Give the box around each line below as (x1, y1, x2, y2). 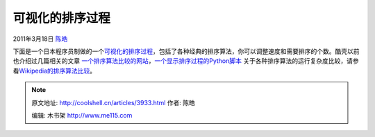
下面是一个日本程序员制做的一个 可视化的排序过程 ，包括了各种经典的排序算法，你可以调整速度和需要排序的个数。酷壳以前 (12, 47, 360, 55)
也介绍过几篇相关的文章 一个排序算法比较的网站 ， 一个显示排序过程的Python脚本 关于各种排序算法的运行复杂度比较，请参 (12, 57, 359, 65)
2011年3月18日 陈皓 (12, 35, 68, 43)
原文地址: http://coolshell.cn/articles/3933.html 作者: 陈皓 (31, 98, 196, 107)
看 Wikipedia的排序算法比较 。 (12, 66, 97, 75)
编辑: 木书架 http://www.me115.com (31, 111, 133, 119)
